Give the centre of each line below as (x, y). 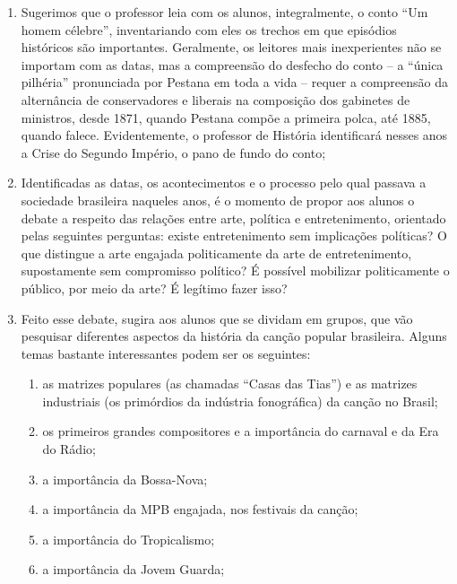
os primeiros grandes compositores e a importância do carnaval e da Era (241, 431)
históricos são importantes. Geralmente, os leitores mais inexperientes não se (231, 47)
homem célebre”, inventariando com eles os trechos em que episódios (209, 29)
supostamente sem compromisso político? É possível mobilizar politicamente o (235, 270)
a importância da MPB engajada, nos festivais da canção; (200, 509)
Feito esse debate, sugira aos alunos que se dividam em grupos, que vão (217, 318)
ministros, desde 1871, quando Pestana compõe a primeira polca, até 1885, (226, 117)
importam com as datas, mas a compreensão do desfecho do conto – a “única (232, 64)
